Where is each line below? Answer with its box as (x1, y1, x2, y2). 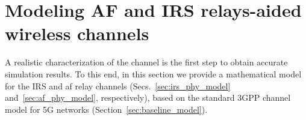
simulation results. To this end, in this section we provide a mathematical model (5, 67, 302, 80)
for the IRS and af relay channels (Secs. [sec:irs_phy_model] (5, 79, 231, 92)
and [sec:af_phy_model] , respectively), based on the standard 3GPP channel (5, 91, 291, 104)
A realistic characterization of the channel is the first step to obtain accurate (5, 56, 288, 68)
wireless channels (5, 21, 149, 46)
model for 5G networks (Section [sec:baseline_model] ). (5, 103, 208, 115)
